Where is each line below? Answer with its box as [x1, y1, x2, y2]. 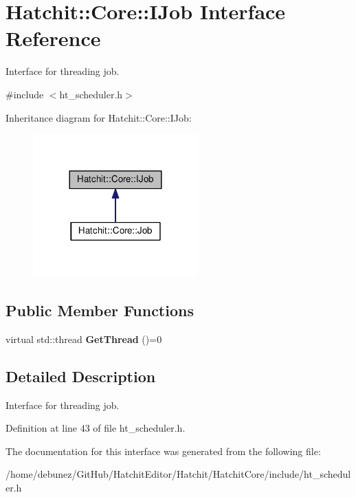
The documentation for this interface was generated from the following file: [5, 443, 321, 458]
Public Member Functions [5, 300, 194, 321]
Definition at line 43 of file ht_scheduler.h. [5, 421, 186, 435]
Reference [5, 24, 101, 52]
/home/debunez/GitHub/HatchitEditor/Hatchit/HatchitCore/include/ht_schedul [5, 467, 351, 481]
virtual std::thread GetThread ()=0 [5, 331, 162, 346]
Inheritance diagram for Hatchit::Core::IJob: [5, 110, 192, 124]
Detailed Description [5, 365, 156, 386]
